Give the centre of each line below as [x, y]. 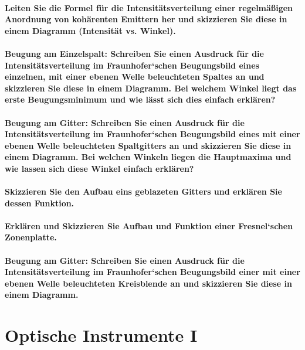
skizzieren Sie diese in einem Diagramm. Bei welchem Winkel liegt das [151, 88]
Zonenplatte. [31, 237]
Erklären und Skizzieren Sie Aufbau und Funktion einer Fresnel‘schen [149, 225]
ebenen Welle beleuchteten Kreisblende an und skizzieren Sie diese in [148, 283]
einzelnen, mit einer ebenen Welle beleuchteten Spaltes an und [135, 77]
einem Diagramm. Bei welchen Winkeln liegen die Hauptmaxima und [148, 157]
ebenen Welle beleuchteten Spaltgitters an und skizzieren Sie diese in [148, 145]
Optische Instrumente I [101, 335]
